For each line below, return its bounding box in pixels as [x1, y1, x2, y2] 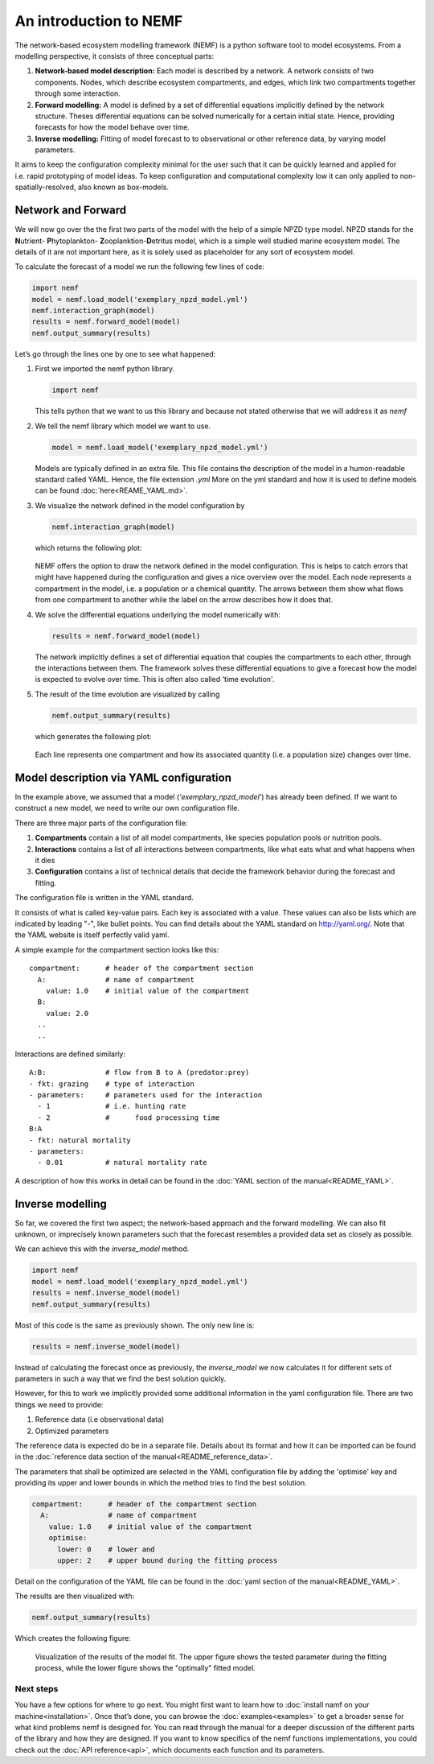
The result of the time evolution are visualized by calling [35, 689, 220, 699]
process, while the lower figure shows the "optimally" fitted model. [35, 1663, 256, 1673]
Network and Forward [14, 204, 127, 217]
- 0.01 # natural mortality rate [37, 1158, 208, 1167]
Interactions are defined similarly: [14, 1049, 126, 1059]
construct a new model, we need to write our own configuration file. [14, 804, 240, 813]
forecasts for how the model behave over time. [35, 122, 190, 132]
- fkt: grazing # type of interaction [29, 1079, 194, 1089]
